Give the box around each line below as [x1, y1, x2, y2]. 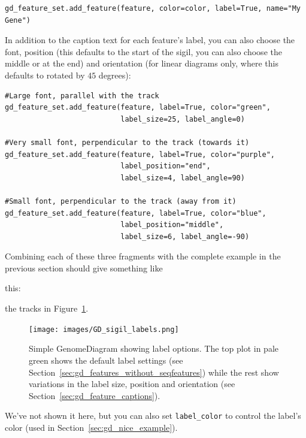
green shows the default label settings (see [29, 354, 183, 366]
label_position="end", [120, 162, 211, 171]
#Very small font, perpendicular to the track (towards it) [5, 138, 250, 147]
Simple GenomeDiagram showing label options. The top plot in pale [29, 342, 279, 355]
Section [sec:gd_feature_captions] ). [29, 389, 160, 401]
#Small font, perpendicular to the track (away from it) [5, 197, 237, 206]
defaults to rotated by [5, 68, 85, 81]
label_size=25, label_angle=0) [120, 114, 245, 123]
